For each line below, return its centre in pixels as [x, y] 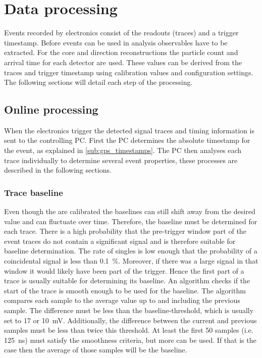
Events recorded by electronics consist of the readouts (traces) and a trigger [121, 33]
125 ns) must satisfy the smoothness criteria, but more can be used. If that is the [130, 340]
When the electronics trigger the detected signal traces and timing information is [129, 130]
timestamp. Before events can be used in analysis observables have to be [116, 42]
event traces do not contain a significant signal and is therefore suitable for [120, 241]
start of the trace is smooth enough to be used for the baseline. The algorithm [125, 290]
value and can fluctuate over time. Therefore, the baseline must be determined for [131, 221]
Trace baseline [34, 192]
